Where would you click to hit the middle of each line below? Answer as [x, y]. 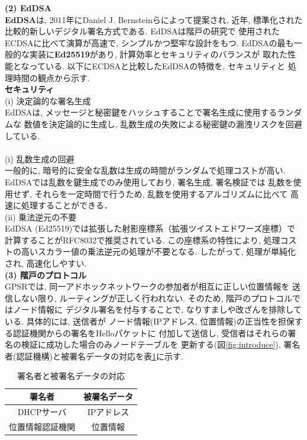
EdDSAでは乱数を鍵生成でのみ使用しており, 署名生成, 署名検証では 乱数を [149, 182]
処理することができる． [67, 205]
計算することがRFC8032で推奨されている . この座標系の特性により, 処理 [143, 240]
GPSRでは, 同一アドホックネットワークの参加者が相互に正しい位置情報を [147, 286]
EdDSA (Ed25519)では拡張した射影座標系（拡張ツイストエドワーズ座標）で [150, 228]
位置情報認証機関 [42, 426]
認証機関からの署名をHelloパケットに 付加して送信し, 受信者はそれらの [150, 333]
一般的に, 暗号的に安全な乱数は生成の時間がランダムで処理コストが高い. [145, 170]
